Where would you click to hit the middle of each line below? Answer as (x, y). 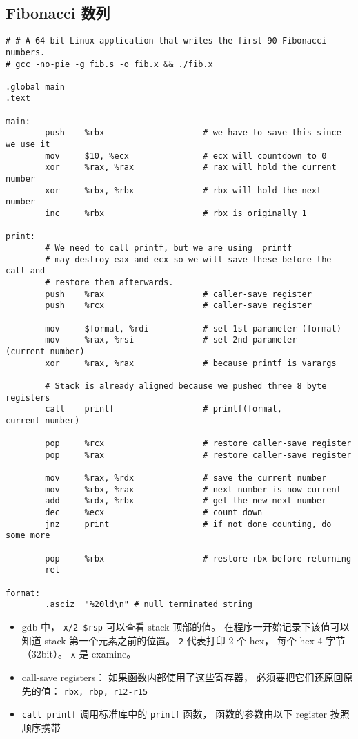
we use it (28, 145)
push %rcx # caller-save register (178, 306)
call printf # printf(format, (163, 409)
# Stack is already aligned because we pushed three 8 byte (186, 386)
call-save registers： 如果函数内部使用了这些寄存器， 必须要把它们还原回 (182, 676)
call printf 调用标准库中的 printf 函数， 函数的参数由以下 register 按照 (186, 714)
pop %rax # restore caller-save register (198, 455)
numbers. (26, 52)
